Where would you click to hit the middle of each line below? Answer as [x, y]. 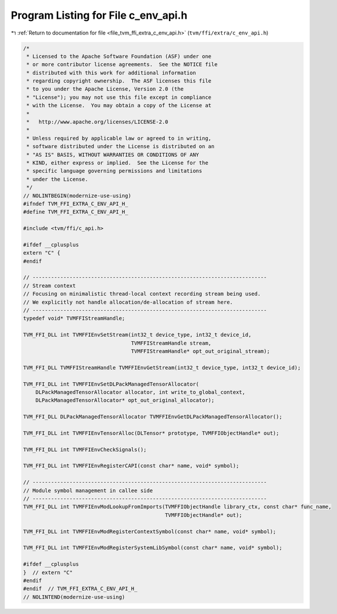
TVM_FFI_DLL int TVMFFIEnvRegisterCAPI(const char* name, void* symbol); [131, 466]
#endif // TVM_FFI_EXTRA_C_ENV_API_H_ [80, 589]
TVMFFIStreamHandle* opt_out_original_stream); [200, 351]
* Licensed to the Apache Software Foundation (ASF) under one [119, 56]
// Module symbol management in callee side [88, 490]
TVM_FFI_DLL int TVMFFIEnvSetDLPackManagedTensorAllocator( [111, 384]
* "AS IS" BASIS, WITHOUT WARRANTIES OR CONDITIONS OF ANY [113, 155]
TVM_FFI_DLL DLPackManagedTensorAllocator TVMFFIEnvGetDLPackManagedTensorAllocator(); [153, 417]
